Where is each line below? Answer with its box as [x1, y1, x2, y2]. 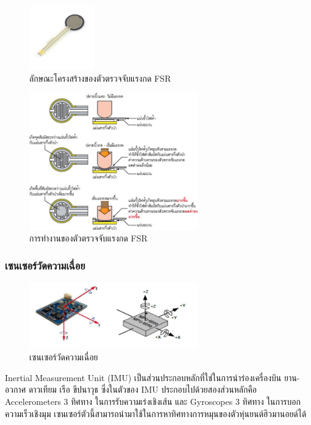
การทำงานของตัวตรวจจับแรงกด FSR [29, 232, 148, 245]
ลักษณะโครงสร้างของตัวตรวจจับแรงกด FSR [29, 71, 171, 84]
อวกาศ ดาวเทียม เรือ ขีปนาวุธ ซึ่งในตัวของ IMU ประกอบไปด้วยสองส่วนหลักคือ [5, 383, 257, 396]
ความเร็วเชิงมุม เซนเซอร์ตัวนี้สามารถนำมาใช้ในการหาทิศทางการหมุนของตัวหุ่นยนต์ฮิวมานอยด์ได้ [5, 407, 307, 420]
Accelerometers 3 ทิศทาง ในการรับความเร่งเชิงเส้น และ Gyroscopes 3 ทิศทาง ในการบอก [5, 395, 301, 407]
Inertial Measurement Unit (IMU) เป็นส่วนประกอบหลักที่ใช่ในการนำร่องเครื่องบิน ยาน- [5, 371, 300, 384]
